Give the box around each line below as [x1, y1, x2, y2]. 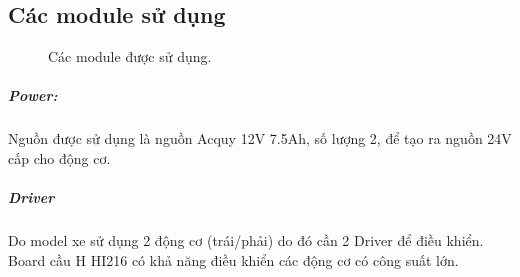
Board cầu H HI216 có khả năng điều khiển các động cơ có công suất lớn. [8, 249, 459, 270]
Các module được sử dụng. [48, 46, 212, 67]
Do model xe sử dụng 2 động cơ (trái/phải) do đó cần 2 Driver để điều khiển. [8, 230, 484, 251]
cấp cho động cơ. [8, 147, 111, 168]
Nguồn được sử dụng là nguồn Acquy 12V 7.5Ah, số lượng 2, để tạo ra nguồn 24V [8, 128, 512, 149]
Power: [8, 85, 58, 106]
